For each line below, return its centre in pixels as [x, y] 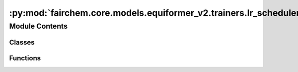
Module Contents [38, 26]
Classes [22, 42]
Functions [25, 58]
